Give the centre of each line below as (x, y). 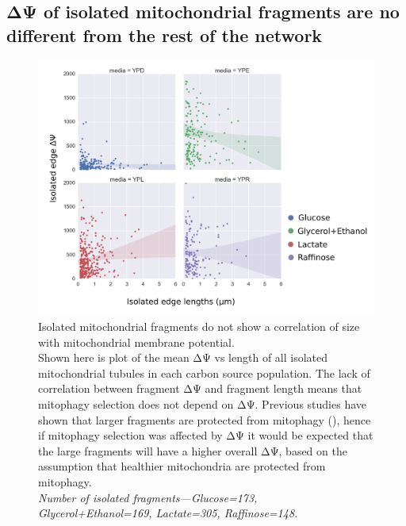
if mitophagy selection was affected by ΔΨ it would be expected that (206, 435)
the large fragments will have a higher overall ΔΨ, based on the (193, 450)
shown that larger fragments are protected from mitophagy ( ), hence (205, 419)
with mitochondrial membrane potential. (136, 342)
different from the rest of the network (165, 35)
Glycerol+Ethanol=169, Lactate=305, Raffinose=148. (168, 513)
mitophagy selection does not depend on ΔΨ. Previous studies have (203, 404)
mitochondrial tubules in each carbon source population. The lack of (204, 372)
